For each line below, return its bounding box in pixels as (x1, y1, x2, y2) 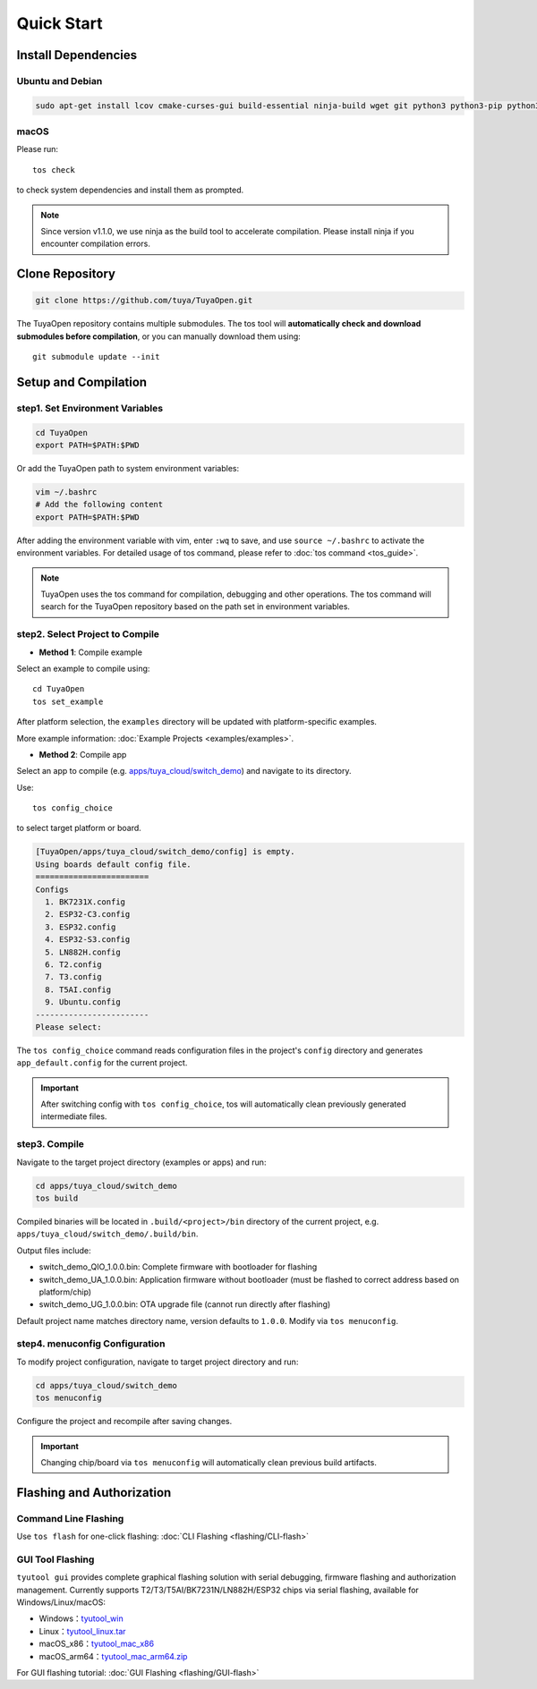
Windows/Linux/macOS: (16, 1597, 107, 1608)
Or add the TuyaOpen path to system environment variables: (16, 463, 240, 474)
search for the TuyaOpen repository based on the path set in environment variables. (40, 601, 351, 612)
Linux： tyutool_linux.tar (38, 1625, 126, 1636)
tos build (35, 1192, 79, 1203)
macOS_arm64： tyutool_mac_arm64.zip (38, 1651, 188, 1661)
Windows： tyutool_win (38, 1613, 124, 1624)
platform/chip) (38, 1286, 92, 1297)
